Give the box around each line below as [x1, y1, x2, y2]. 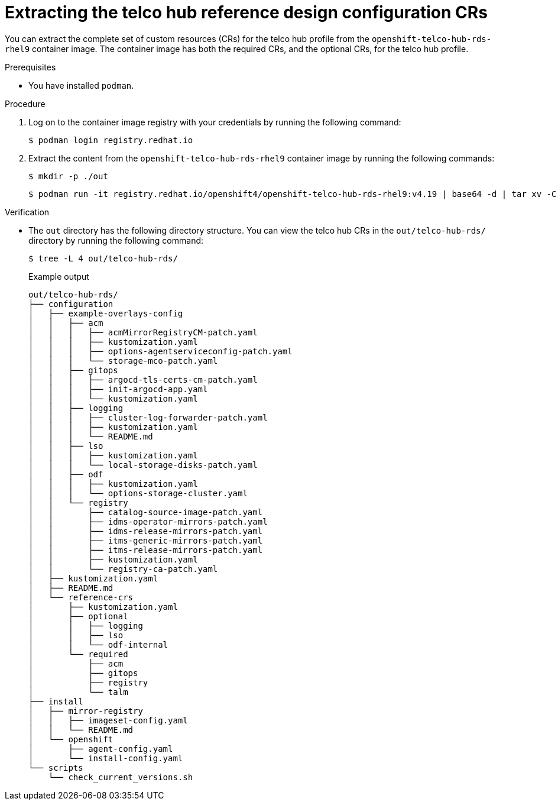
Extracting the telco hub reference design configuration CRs [5, 2, 488, 22]
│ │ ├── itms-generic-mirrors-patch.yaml [28, 535, 263, 545]
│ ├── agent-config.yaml [28, 743, 173, 754]
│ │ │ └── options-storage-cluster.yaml [28, 488, 248, 498]
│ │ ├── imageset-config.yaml [28, 715, 188, 725]
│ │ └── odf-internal [28, 639, 168, 649]
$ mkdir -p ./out [28, 171, 108, 181]
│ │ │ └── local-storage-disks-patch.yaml [28, 460, 258, 470]
